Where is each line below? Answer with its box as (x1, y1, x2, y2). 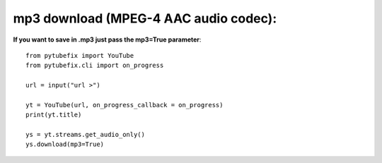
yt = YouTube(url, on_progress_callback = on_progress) (25, 101, 224, 109)
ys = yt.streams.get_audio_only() (25, 131, 145, 139)
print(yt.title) (25, 111, 82, 119)
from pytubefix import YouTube (25, 52, 134, 59)
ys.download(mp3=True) (25, 140, 105, 148)
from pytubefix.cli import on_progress (25, 61, 164, 70)
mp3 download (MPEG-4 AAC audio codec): (13, 11, 277, 26)
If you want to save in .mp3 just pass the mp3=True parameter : (13, 35, 202, 44)
